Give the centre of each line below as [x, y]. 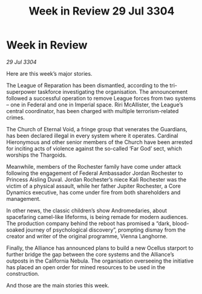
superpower [21, 91]
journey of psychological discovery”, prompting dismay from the [106, 230]
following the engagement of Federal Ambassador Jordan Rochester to [95, 173]
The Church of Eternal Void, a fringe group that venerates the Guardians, [97, 129]
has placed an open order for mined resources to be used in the [86, 267]
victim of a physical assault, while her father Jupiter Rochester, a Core [94, 186]
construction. [23, 273]
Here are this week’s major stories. [49, 73]
